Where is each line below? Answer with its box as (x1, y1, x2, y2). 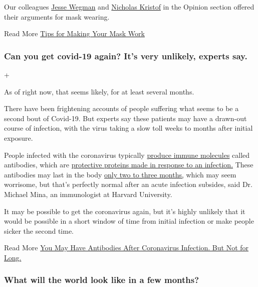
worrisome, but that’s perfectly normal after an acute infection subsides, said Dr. (4, 179, 252, 189)
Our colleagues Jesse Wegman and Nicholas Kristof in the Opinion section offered (4, 2, 254, 12)
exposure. (4, 132, 33, 143)
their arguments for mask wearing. (4, 11, 110, 22)
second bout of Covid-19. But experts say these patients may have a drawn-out (4, 113, 247, 123)
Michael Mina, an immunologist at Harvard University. (4, 188, 172, 199)
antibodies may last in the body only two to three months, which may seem (4, 169, 236, 179)
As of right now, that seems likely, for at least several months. (4, 86, 194, 97)
